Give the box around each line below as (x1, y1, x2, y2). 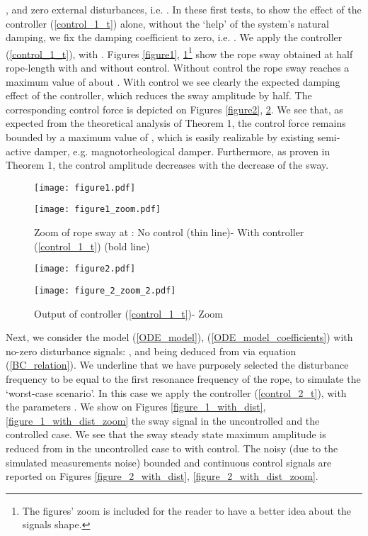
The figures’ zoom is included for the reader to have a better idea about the (22, 503, 352, 518)
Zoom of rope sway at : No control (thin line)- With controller (34, 225, 304, 240)
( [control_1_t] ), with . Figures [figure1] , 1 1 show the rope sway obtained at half (6, 44, 353, 61)
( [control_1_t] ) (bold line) (34, 238, 150, 253)
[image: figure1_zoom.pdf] (34, 204, 161, 215)
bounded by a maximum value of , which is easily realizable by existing (6, 130, 314, 144)
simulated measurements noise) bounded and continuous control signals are (6, 454, 332, 469)
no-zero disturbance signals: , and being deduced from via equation (6, 343, 297, 358)
